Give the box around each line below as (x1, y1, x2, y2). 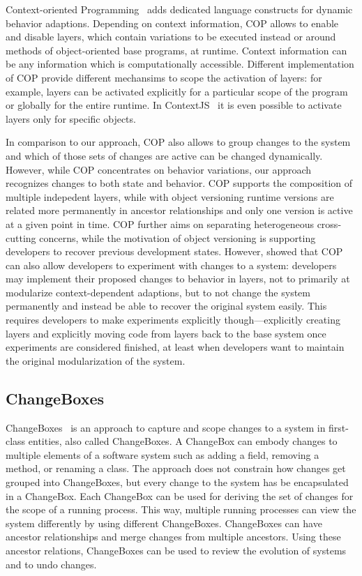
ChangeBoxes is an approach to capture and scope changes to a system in (6, 420, 326, 434)
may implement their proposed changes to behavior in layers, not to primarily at (6, 271, 350, 286)
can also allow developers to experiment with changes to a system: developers (6, 257, 337, 272)
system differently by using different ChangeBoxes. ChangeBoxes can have (6, 515, 322, 530)
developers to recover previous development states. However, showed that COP (6, 244, 343, 259)
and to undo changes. (6, 556, 97, 571)
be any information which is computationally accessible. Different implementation (6, 56, 354, 71)
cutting (6, 230, 36, 245)
